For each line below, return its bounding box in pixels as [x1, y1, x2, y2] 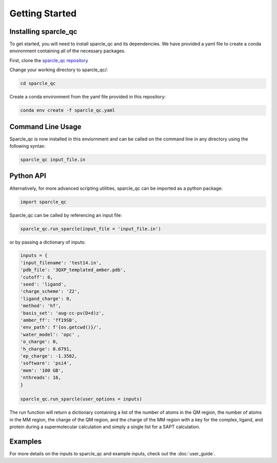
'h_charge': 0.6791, [20, 346, 72, 352]
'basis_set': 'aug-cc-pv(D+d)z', [20, 310, 105, 316]
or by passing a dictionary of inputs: [9, 239, 86, 245]
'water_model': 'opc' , [20, 331, 81, 337]
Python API [9, 172, 46, 180]
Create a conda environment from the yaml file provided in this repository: [9, 94, 166, 100]
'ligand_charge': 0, [20, 295, 72, 301]
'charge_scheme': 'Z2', [20, 289, 81, 294]
